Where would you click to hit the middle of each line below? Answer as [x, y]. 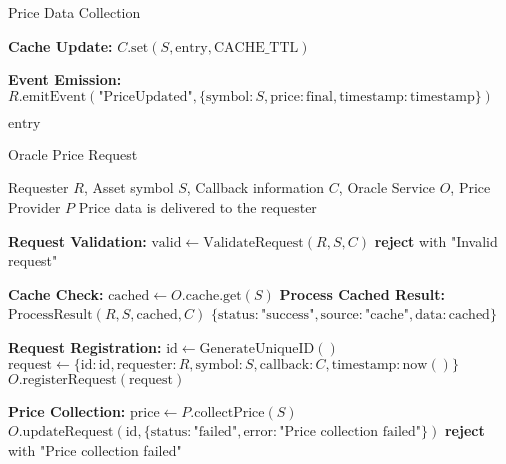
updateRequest [68, 432]
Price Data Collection [74, 12]
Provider [34, 206]
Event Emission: [65, 79]
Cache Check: [56, 293]
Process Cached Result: [362, 293]
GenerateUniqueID [257, 348]
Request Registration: [85, 346]
